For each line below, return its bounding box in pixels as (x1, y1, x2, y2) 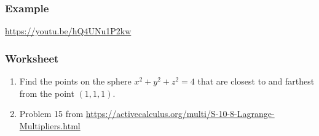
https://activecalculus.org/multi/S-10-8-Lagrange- (85, 107, 275, 120)
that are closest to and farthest (197, 75, 315, 88)
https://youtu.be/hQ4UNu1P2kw (5, 25, 132, 37)
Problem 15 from (19, 107, 84, 120)
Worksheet (5, 50, 59, 66)
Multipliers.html (19, 119, 81, 132)
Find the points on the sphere (19, 75, 132, 88)
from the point (19, 86, 74, 99)
